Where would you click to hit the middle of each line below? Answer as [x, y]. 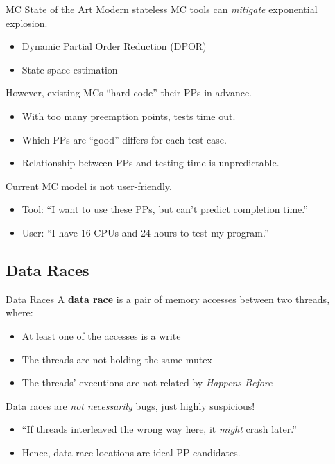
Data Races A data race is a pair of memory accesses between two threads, [168, 299]
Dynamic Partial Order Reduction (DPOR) [114, 46]
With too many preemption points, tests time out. [129, 115]
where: [19, 312]
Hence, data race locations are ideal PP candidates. [131, 452]
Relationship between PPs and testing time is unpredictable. [151, 163]
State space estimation [70, 69]
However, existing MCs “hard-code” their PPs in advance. [129, 93]
